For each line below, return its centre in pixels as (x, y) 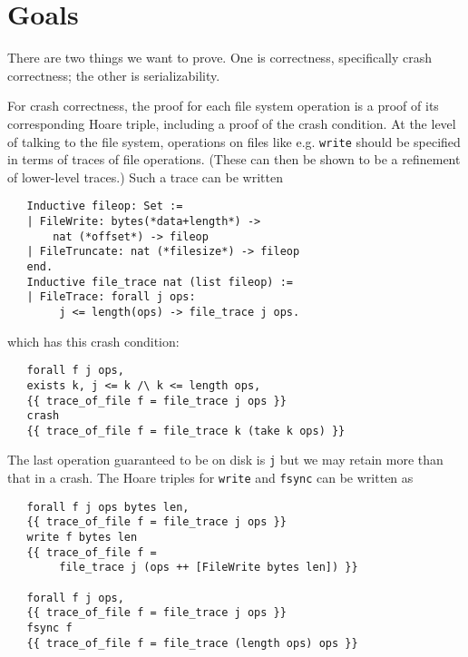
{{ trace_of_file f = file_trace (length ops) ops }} (192, 643)
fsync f (49, 628)
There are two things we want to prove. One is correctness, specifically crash (220, 58)
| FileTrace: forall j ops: (111, 297)
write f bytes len (82, 538)
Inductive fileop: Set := (105, 206)
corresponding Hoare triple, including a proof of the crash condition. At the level (232, 123)
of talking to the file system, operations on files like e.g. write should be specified (234, 141)
